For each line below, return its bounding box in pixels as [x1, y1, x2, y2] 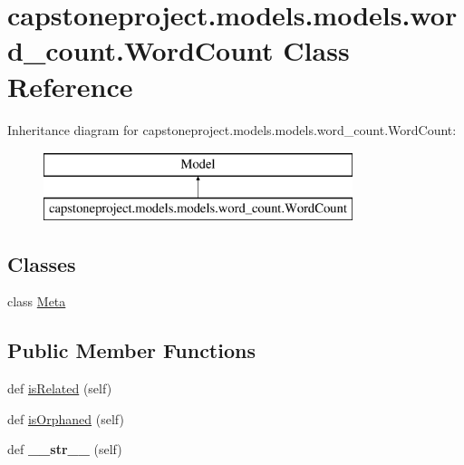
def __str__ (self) [7, 440, 122, 459]
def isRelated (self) [7, 379, 112, 398]
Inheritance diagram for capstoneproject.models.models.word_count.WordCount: [7, 120, 457, 139]
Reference [7, 67, 133, 104]
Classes [7, 249, 76, 277]
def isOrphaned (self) [7, 409, 124, 428]
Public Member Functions [7, 336, 256, 364]
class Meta [7, 292, 66, 311]
